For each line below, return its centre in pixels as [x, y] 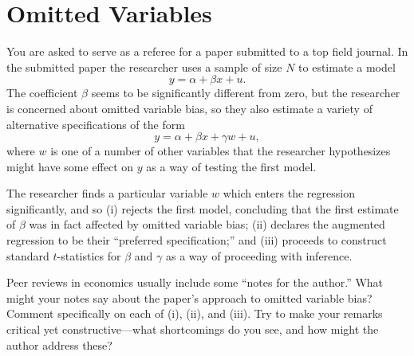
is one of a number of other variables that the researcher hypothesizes [221, 151]
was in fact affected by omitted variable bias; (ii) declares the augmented [207, 224]
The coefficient [42, 93]
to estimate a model [347, 67]
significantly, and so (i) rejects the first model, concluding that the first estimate [203, 208]
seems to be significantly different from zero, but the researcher [246, 93]
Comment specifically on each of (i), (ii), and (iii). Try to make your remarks [195, 313]
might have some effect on [70, 166]
